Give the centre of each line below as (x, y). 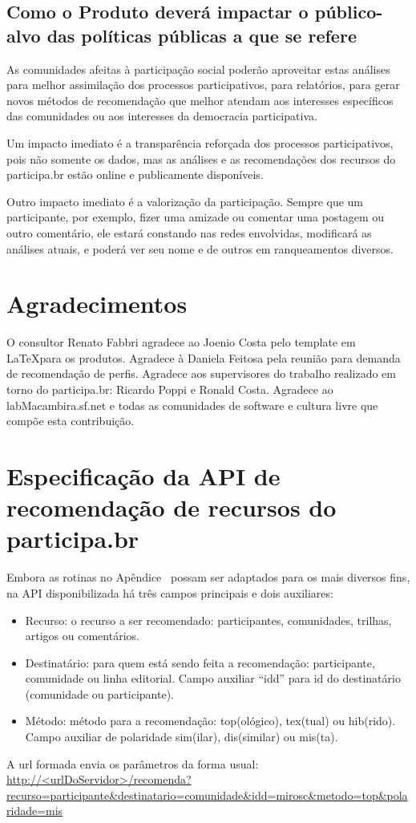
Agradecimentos (97, 304)
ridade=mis (35, 811)
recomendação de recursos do (172, 507)
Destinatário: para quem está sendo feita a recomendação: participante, (200, 662)
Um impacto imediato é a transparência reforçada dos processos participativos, (200, 142)
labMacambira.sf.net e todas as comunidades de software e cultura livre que (192, 405)
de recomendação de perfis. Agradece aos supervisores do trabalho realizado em (201, 373)
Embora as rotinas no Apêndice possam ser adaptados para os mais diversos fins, (208, 577)
